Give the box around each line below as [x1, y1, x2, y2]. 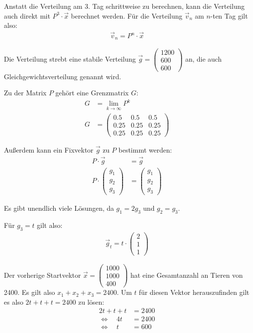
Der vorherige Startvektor [4, 269, 81, 280]
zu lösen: [78, 296, 105, 307]
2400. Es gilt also [4, 287, 55, 297]
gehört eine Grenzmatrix [55, 88, 129, 98]
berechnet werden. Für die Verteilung [71, 10, 183, 21]
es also [4, 296, 23, 307]
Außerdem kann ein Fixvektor [4, 144, 94, 155]
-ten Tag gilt [210, 10, 248, 21]
